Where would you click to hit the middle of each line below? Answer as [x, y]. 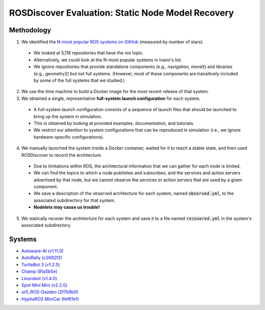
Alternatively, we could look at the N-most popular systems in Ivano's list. [108, 60]
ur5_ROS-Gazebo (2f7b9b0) [50, 292]
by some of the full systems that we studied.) [79, 80]
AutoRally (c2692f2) [42, 258]
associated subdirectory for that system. [75, 200]
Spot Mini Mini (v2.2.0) [44, 285]
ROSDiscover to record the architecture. [62, 155]
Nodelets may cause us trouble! [67, 207]
